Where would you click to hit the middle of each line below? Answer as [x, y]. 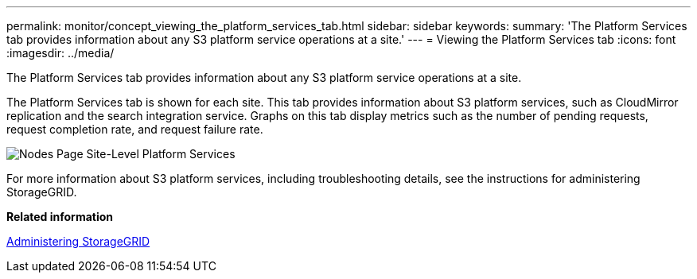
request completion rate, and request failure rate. [135, 129]
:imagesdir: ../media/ [60, 53]
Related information [60, 217]
